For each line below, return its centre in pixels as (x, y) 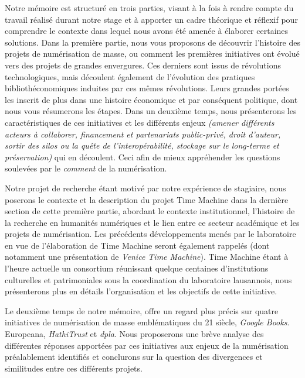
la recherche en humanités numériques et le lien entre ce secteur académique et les (152, 222)
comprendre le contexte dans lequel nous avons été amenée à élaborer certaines (147, 31)
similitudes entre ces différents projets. (74, 368)
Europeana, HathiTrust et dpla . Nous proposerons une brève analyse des (134, 334)
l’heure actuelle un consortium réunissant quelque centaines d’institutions (137, 268)
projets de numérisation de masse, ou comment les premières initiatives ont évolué (152, 54)
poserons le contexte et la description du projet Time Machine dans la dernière (147, 199)
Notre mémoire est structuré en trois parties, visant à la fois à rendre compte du (149, 8)
